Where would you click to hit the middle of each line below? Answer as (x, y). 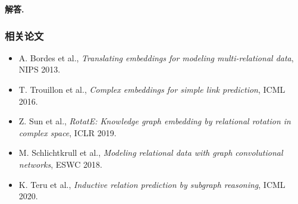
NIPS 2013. (40, 69)
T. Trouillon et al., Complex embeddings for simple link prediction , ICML (152, 89)
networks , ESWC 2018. (60, 164)
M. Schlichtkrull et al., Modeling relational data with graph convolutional (151, 153)
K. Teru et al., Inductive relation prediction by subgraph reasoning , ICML (152, 184)
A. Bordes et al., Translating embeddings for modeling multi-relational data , (156, 57)
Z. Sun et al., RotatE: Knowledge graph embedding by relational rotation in (155, 121)
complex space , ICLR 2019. (68, 132)
